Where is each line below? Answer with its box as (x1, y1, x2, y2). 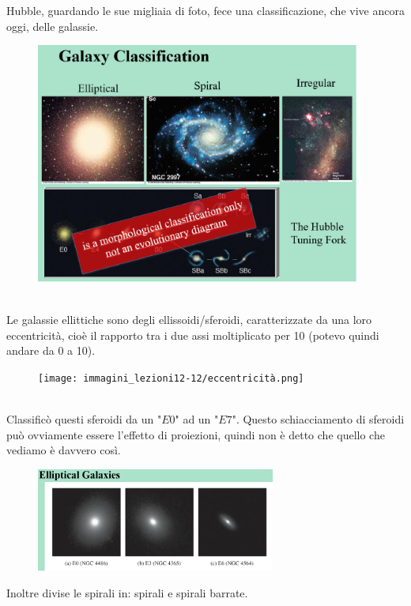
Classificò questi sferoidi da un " (6, 411, 162, 427)
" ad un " (175, 411, 219, 427)
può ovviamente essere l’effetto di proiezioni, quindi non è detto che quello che (6, 426, 385, 442)
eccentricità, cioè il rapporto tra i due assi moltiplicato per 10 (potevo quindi (6, 326, 379, 343)
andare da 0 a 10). (6, 342, 96, 359)
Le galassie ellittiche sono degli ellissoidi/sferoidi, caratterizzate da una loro (6, 311, 372, 328)
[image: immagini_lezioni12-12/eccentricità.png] (38, 372, 304, 384)
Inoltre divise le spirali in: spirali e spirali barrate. (6, 585, 248, 601)
